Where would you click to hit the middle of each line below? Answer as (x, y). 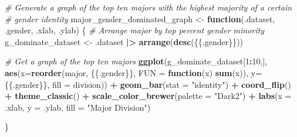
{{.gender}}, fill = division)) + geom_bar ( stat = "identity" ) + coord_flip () (148, 84)
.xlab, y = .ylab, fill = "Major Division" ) (78, 107)
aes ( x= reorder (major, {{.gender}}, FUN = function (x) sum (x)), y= (134, 72)
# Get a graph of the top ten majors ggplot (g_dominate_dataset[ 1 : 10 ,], (136, 61)
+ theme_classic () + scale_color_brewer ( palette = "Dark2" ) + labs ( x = (148, 96)
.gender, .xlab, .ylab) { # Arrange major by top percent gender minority (135, 30)
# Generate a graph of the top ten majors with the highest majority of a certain (148, 7)
